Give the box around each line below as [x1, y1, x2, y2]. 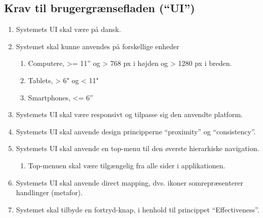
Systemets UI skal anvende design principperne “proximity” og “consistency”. [16, 126, 256, 136]
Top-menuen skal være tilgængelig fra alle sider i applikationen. [28, 160, 226, 170]
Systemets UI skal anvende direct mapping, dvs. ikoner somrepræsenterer [16, 177, 244, 188]
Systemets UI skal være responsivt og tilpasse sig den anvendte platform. [16, 109, 243, 120]
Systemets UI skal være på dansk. [16, 24, 121, 34]
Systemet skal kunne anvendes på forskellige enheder [16, 41, 179, 51]
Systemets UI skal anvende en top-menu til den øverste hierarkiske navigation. [16, 143, 259, 154]
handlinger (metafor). [16, 187, 83, 198]
